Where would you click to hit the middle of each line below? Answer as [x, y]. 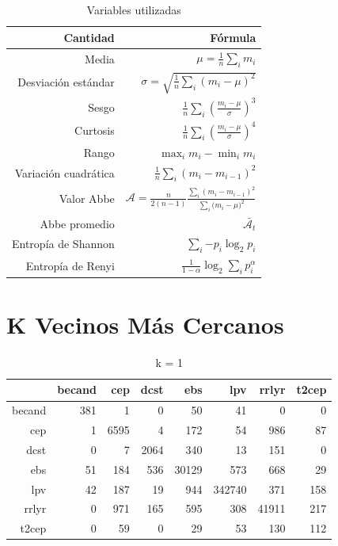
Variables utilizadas [134, 10]
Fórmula [233, 37]
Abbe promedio [77, 223]
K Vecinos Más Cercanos [145, 324]
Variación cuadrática [65, 172]
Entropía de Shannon [63, 244]
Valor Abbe [87, 199]
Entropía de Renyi [70, 265]
